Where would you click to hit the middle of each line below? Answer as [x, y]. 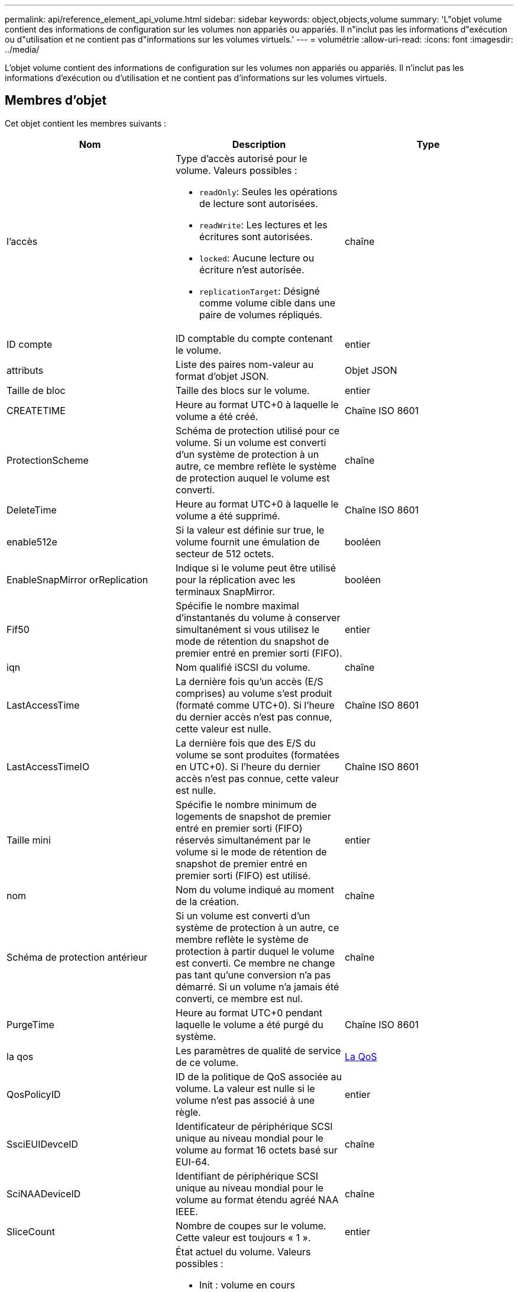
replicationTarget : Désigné [259, 291]
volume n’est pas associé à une [245, 1100]
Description [259, 144]
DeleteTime [32, 510]
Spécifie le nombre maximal [237, 605]
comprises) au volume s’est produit [254, 693]
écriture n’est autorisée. [252, 269]
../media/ [22, 49]
